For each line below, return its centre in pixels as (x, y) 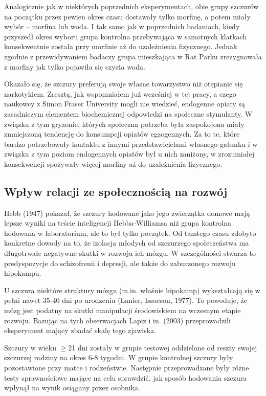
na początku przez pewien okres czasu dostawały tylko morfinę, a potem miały (127, 16)
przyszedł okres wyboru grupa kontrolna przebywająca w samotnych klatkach (126, 36)
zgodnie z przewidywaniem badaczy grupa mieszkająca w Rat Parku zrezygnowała (133, 56)
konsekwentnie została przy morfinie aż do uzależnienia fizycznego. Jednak (121, 46)
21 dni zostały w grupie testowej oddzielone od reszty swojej (163, 347)
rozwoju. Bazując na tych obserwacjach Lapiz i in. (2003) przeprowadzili (117, 320)
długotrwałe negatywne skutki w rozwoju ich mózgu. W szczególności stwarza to (130, 253)
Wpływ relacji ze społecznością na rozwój (116, 191)
